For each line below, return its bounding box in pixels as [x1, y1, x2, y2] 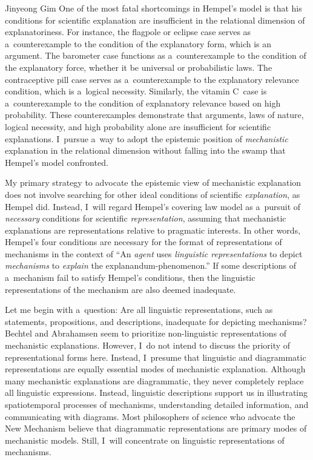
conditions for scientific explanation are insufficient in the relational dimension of [5, 13, 305, 26]
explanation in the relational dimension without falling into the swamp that [5, 144, 286, 157]
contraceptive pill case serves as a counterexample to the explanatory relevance [5, 73, 299, 85]
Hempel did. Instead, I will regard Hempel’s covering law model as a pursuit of [5, 200, 301, 212]
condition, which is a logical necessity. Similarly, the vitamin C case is [5, 85, 267, 97]
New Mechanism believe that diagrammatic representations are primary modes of [5, 422, 307, 435]
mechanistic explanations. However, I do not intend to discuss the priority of [5, 339, 291, 352]
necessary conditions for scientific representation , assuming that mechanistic [5, 212, 286, 225]
